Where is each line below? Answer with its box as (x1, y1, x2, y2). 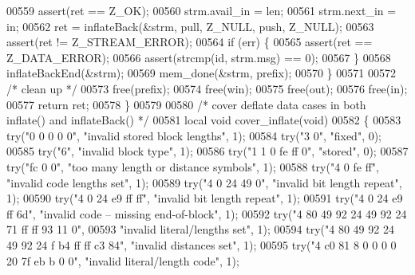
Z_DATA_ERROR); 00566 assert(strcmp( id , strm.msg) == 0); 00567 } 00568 (6, 49, 391, 65)
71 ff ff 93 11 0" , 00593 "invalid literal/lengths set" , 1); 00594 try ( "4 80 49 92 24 (6, 221, 394, 238)
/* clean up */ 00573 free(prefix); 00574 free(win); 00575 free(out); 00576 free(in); (6, 80, 408, 96)
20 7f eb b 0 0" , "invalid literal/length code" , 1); (6, 252, 239, 269)
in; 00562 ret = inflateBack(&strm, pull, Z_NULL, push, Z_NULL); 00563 (6, 18, 374, 34)
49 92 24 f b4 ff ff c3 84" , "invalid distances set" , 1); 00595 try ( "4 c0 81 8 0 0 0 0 (6, 236, 397, 253)
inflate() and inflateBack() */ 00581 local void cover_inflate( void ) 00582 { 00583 (6, 112, 401, 128)
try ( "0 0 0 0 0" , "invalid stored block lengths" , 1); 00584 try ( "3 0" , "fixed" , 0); (6, 127, 382, 143)
